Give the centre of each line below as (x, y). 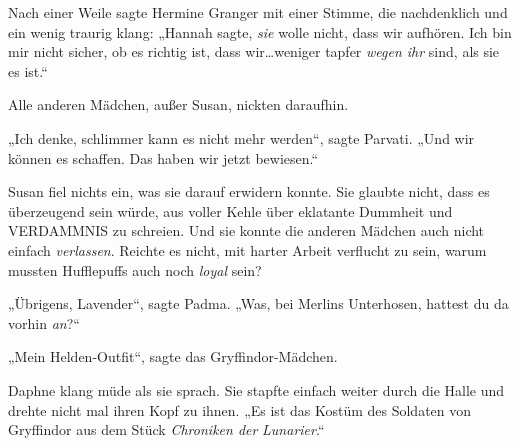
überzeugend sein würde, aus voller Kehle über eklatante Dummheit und (230, 210)
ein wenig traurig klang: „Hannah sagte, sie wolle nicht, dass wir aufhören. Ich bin (260, 31)
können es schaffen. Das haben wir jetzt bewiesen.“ (163, 157)
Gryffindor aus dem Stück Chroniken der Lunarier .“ (166, 429)
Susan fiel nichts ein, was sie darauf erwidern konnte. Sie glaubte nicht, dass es (249, 191)
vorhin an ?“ (44, 322)
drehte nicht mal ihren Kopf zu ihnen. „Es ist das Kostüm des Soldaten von (240, 409)
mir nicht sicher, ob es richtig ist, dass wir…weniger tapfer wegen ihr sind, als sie (254, 51)
